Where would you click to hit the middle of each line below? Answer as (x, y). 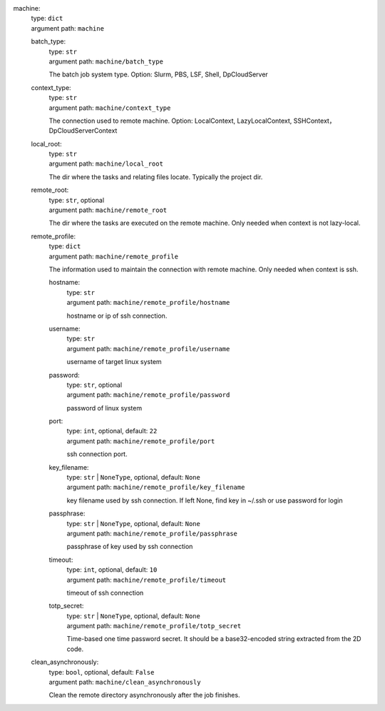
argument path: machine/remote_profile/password (148, 395)
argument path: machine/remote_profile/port (141, 441)
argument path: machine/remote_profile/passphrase (152, 533)
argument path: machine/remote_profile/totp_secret (154, 626)
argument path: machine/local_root (106, 163)
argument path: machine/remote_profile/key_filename (156, 487)
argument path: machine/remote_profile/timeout (147, 580)
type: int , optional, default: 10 (112, 570)
